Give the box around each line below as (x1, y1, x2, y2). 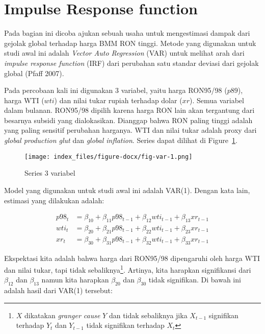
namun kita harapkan (41, 274, 109, 285)
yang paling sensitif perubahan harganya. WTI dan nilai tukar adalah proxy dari (4, 125, 257, 135)
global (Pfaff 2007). (4, 67, 64, 78)
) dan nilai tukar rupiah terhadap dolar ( (54, 94, 182, 105)
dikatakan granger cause (24, 309, 100, 320)
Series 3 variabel (24, 168, 75, 178)
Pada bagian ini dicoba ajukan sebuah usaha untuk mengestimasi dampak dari (4, 28, 250, 38)
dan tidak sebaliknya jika (109, 309, 188, 320)
